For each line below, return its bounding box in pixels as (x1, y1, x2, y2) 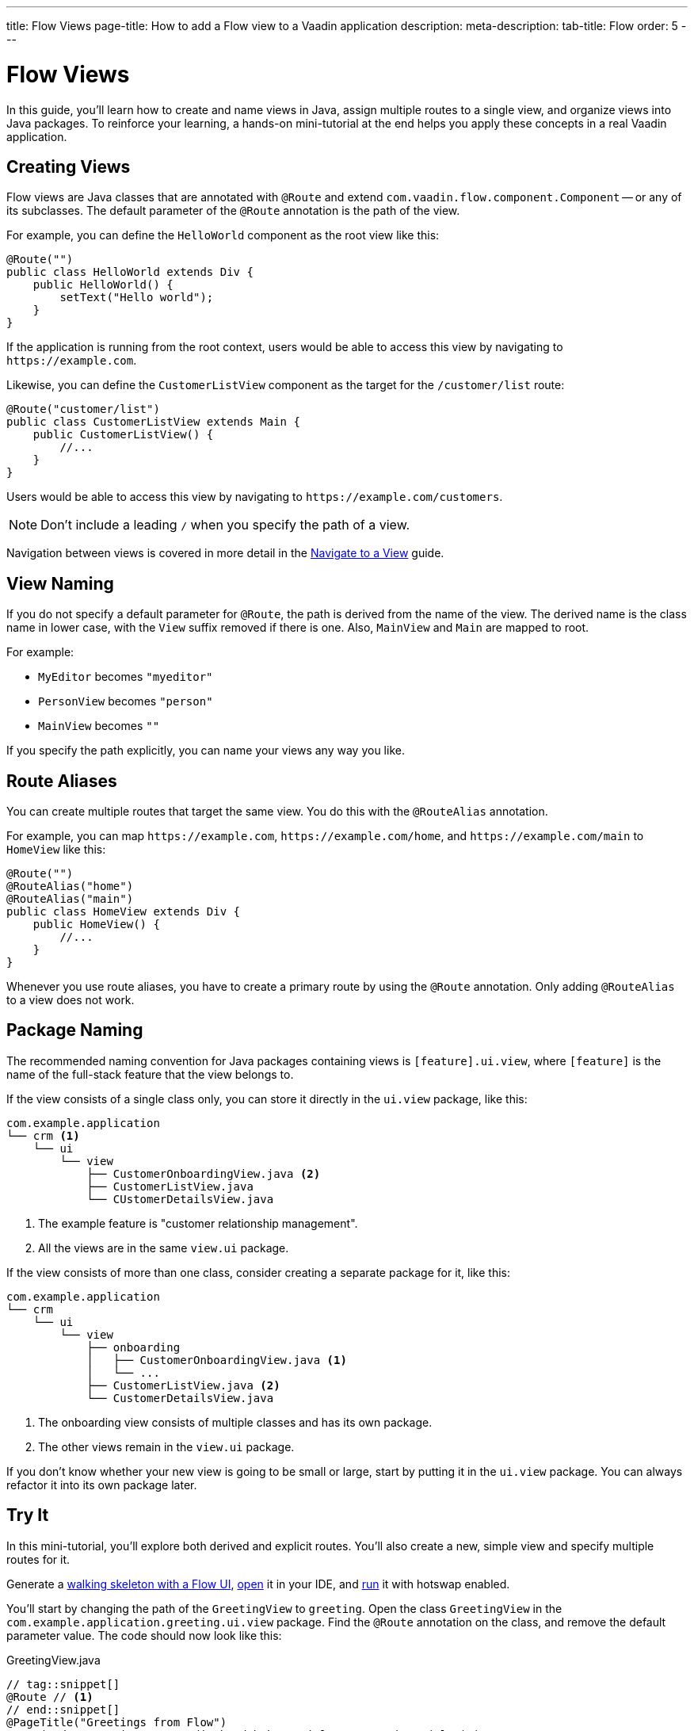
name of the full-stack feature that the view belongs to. (6, 1067, 294, 1081)
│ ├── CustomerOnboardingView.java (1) (86, 1353, 347, 1366)
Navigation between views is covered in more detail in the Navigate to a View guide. (6, 546, 444, 560)
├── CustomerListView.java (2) (86, 1378, 280, 1392)
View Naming (6, 573, 114, 594)
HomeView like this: (6, 843, 106, 857)
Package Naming (6, 1020, 143, 1041)
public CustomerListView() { (32, 428, 214, 441)
